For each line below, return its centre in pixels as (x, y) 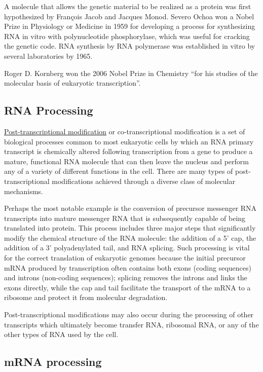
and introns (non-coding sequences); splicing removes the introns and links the (126, 277)
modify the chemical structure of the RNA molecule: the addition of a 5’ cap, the (130, 237)
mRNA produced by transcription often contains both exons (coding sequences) (128, 267)
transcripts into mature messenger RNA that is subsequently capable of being (125, 218)
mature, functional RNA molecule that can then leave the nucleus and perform (126, 161)
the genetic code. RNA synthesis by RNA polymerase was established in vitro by (130, 46)
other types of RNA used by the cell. (61, 334)
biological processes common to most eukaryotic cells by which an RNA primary (129, 141)
